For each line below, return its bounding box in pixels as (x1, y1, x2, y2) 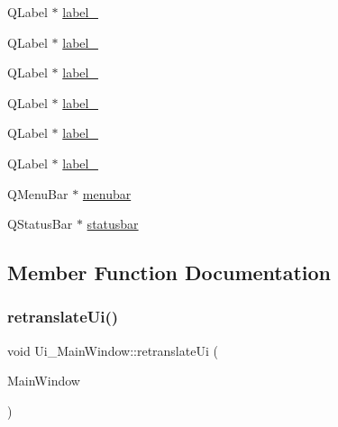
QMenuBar (7, 184, 69, 203)
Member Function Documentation (7, 259, 332, 286)
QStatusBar (7, 214, 73, 233)
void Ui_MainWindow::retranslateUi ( (7, 341, 218, 359)
